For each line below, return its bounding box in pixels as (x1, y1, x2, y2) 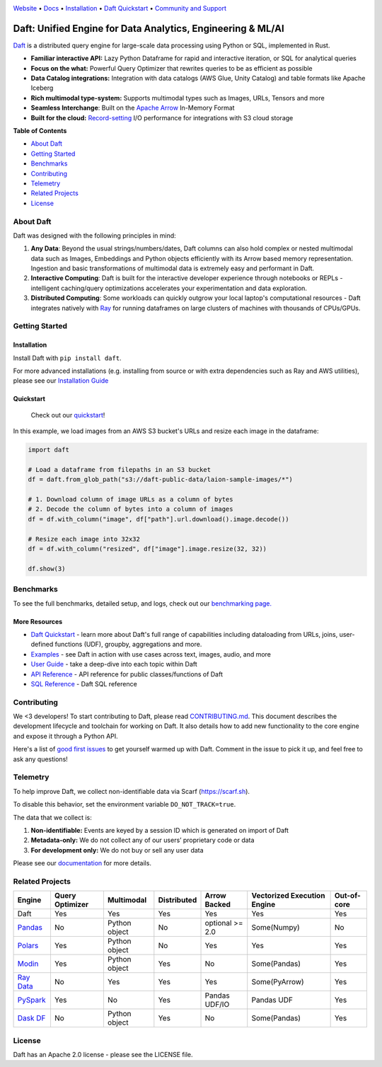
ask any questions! (13, 754, 69, 763)
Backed (204, 899, 231, 909)
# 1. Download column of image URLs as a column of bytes (28, 495, 233, 504)
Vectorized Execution (251, 891, 325, 901)
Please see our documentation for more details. (13, 859, 152, 867)
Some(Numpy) (251, 923, 300, 933)
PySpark (17, 995, 46, 1005)
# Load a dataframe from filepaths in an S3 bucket (28, 466, 212, 473)
